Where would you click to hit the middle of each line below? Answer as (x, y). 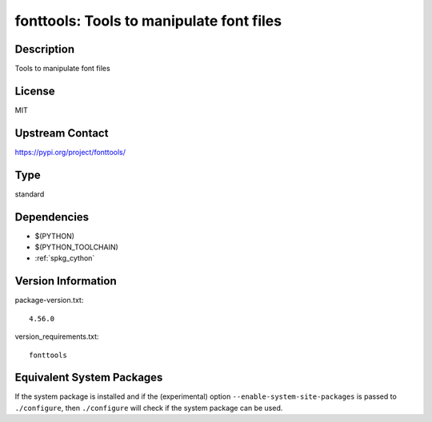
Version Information (66, 281)
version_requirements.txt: (57, 336)
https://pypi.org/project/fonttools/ (70, 152)
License (35, 91)
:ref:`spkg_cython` (65, 258)
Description (45, 49)
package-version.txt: (49, 301)
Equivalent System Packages (89, 378)
